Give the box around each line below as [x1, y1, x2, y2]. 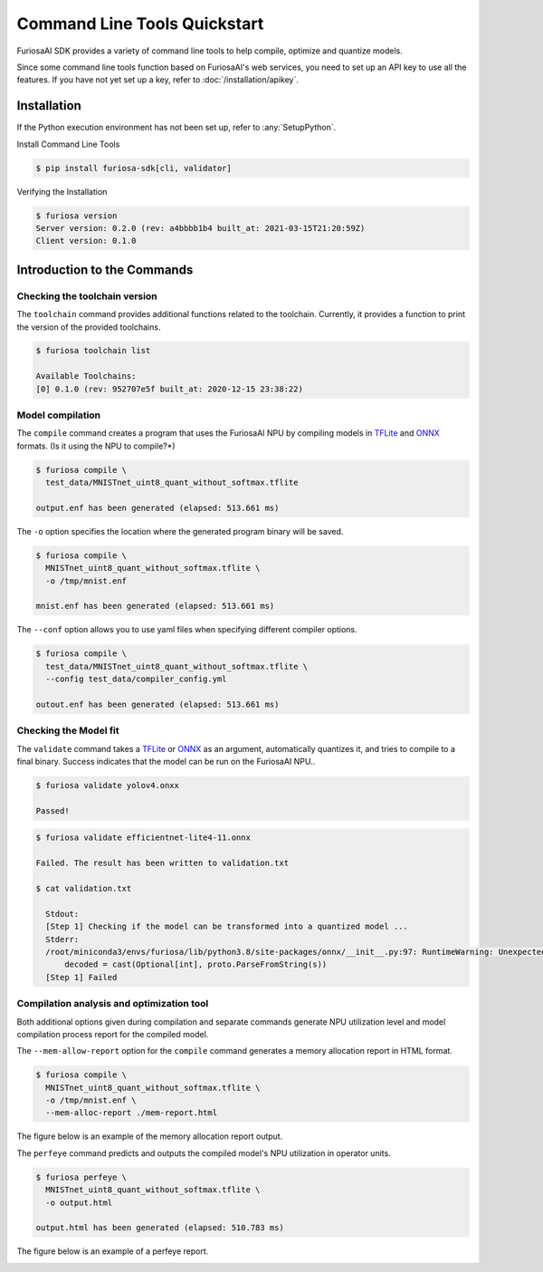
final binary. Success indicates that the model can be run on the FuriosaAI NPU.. [16, 756, 316, 767]
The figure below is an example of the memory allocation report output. [16, 1131, 283, 1142]
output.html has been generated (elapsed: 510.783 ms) [35, 1223, 284, 1233]
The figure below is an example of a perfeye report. [16, 1246, 209, 1257]
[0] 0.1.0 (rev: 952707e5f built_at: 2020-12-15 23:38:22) [35, 383, 303, 394]
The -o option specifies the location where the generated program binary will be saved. [16, 525, 344, 536]
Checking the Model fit [16, 725, 119, 737]
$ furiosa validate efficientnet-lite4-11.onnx [35, 833, 251, 843]
